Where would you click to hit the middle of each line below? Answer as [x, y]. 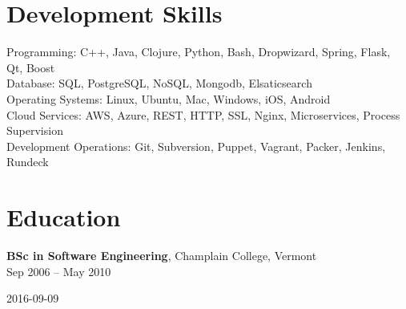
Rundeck [28, 162]
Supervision [35, 130]
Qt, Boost [31, 67]
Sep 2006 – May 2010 [59, 271]
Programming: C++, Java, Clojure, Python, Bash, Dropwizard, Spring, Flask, [199, 52]
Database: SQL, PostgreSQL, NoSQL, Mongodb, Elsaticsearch [159, 83]
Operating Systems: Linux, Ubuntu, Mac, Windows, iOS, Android [169, 98]
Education [64, 217]
